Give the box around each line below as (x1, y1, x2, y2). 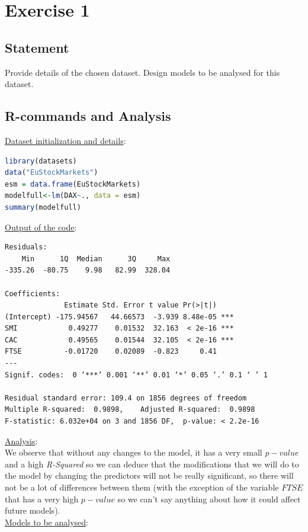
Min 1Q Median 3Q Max (21, 254, 171, 263)
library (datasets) (5, 156, 77, 165)
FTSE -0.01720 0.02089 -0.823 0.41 (5, 347, 217, 356)
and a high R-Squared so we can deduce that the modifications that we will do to (5, 457, 299, 470)
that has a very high (5, 492, 79, 505)
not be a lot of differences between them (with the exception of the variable (5, 481, 279, 493)
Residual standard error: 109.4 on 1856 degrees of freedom (5, 393, 247, 402)
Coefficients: (5, 289, 60, 298)
